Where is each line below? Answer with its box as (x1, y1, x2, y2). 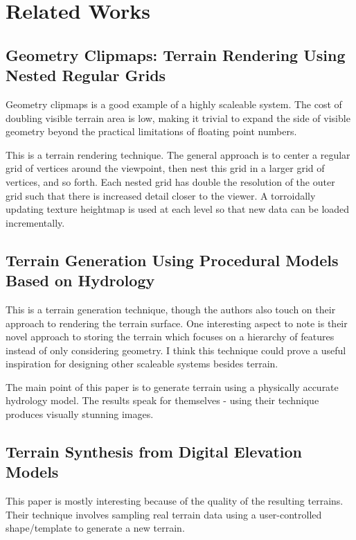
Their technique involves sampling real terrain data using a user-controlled (6, 507, 322, 521)
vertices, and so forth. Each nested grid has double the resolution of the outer (6, 174, 335, 189)
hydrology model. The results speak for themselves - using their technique (6, 393, 319, 408)
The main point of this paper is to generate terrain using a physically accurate (6, 379, 339, 394)
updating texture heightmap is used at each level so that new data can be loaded (6, 202, 350, 216)
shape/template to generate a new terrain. (6, 521, 185, 535)
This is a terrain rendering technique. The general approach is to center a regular (6, 147, 350, 162)
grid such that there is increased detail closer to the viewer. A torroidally (6, 188, 316, 202)
